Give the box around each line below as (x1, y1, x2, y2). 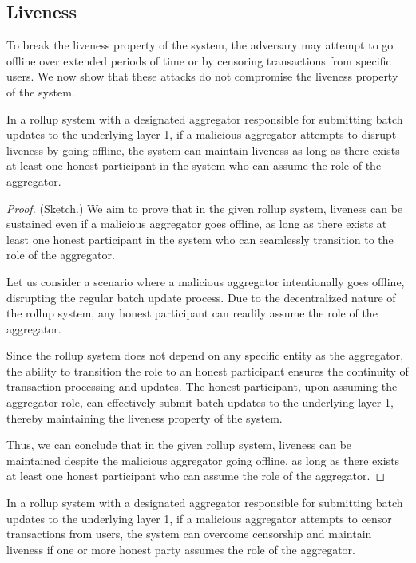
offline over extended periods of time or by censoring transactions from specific (6, 52, 391, 69)
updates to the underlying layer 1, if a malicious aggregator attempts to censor (6, 510, 392, 526)
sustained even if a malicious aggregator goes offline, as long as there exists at (6, 215, 387, 232)
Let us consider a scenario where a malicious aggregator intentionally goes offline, (6, 273, 405, 289)
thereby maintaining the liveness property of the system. (6, 409, 283, 426)
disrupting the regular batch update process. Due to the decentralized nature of (6, 289, 396, 305)
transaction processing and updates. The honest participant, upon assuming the (6, 378, 398, 395)
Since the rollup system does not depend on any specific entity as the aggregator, (6, 347, 404, 364)
